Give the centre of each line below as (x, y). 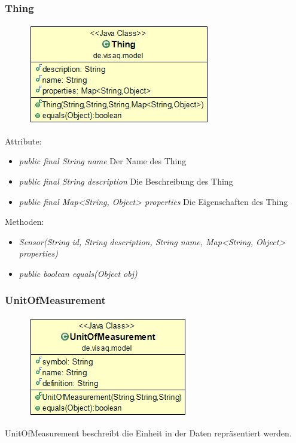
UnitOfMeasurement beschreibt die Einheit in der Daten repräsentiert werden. (148, 433)
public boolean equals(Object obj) (78, 273)
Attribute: (23, 141)
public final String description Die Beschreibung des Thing (126, 181)
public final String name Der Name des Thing (103, 161)
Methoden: (25, 221)
